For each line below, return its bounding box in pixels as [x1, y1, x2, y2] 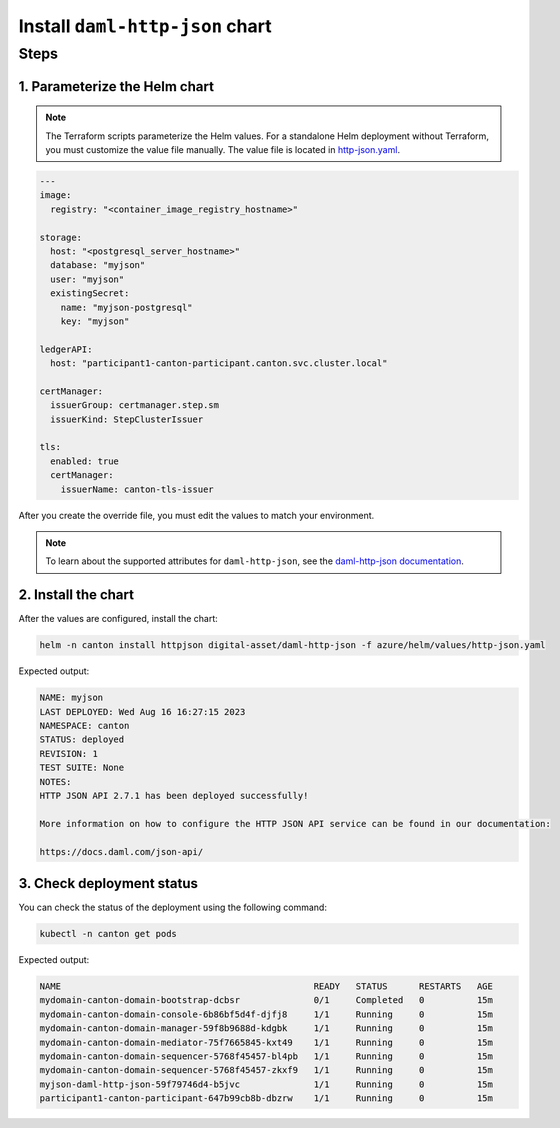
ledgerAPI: [39, 343, 93, 355]
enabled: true [50, 455, 120, 467]
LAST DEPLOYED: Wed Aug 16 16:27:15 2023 [39, 706, 246, 717]
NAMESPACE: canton [39, 720, 130, 731]
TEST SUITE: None [39, 762, 125, 774]
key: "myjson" [60, 315, 130, 327]
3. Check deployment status [18, 875, 199, 892]
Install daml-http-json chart [18, 15, 272, 37]
